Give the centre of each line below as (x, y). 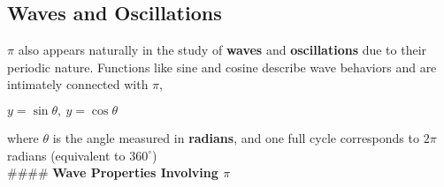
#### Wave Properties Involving (113, 172)
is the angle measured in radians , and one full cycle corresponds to (236, 137)
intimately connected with (78, 84)
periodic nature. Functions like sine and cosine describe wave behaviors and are (222, 67)
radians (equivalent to (66, 155)
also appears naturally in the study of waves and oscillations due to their (222, 50)
